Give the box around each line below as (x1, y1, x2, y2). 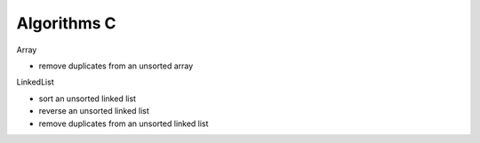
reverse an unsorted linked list (38, 106, 150, 116)
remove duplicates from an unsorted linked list (38, 118, 209, 129)
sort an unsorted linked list (38, 93, 137, 104)
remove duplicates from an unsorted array (38, 60, 194, 71)
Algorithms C (16, 13, 116, 33)
